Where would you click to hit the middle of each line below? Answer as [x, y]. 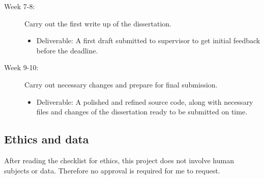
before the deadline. [67, 50]
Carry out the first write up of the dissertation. [98, 23]
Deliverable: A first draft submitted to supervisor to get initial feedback [148, 40]
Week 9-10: [21, 67]
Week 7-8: [20, 6]
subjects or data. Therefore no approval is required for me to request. [112, 170]
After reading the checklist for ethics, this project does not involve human [119, 160]
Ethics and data [47, 139]
